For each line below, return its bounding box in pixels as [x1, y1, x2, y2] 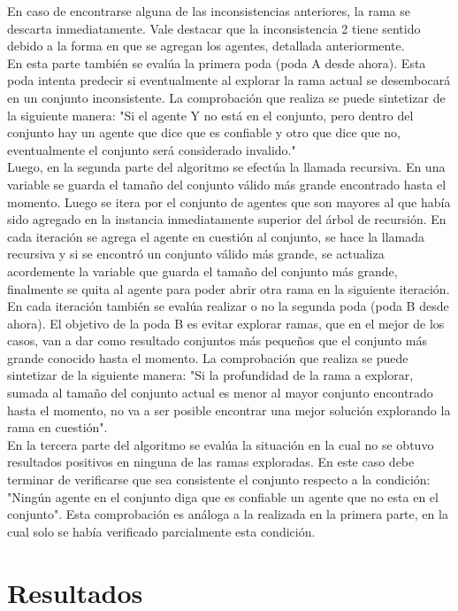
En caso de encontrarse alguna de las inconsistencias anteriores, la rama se [7, 2, 410, 19]
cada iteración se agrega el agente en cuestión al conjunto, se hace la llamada [7, 227, 424, 245]
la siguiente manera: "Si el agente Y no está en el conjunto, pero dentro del [7, 105, 414, 124]
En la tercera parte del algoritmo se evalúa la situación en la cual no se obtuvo [7, 435, 434, 453]
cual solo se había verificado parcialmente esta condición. [7, 522, 316, 540]
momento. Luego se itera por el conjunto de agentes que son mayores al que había [7, 192, 451, 211]
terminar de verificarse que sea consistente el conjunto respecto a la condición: [7, 470, 431, 489]
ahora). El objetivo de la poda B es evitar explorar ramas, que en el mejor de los [7, 313, 445, 332]
